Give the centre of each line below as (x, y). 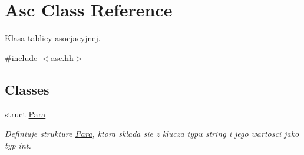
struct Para (25, 114)
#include (21, 57)
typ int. (18, 145)
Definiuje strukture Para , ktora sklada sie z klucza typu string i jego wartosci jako (152, 134)
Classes (27, 89)
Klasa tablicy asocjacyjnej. (53, 38)
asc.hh (62, 57)
